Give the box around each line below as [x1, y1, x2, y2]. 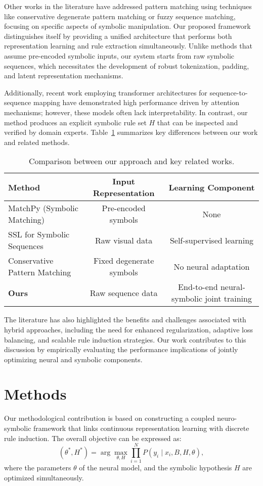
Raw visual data [95, 234, 153, 246]
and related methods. [4, 136, 70, 147]
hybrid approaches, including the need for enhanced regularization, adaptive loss [4, 324, 253, 334]
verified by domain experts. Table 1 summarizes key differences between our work [4, 127, 258, 137]
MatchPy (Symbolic [8, 202, 78, 214]
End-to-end [178, 281, 218, 293]
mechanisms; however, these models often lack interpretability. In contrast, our [4, 107, 248, 117]
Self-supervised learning [169, 234, 254, 246]
